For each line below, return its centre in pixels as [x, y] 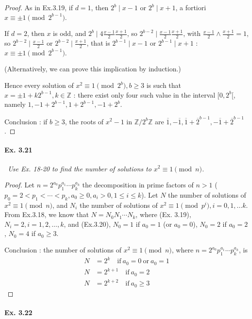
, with [192, 33]
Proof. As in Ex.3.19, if [39, 7]
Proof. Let [19, 185]
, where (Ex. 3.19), [163, 214]
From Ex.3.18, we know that [47, 214]
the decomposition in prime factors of [138, 185]
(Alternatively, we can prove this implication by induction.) [93, 69]
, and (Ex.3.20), [87, 224]
